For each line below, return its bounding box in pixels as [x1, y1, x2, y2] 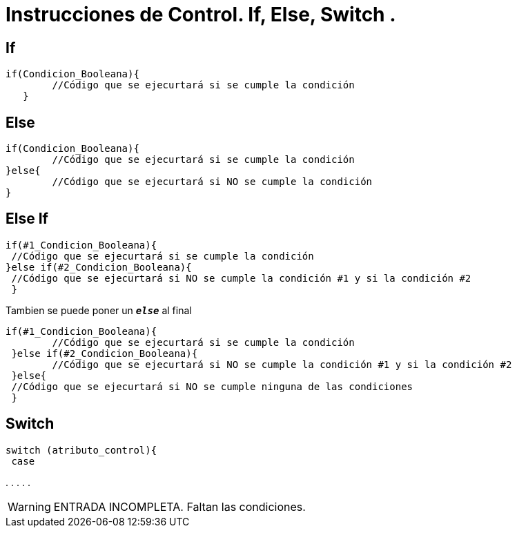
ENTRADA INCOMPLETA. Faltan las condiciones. [53, 499, 306, 514]
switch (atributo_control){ [6, 444, 157, 456]
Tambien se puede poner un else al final [6, 304, 192, 316]
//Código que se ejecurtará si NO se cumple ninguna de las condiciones [11, 380, 413, 392]
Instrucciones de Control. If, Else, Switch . [6, 3, 396, 26]
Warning [8, 499, 51, 514]
